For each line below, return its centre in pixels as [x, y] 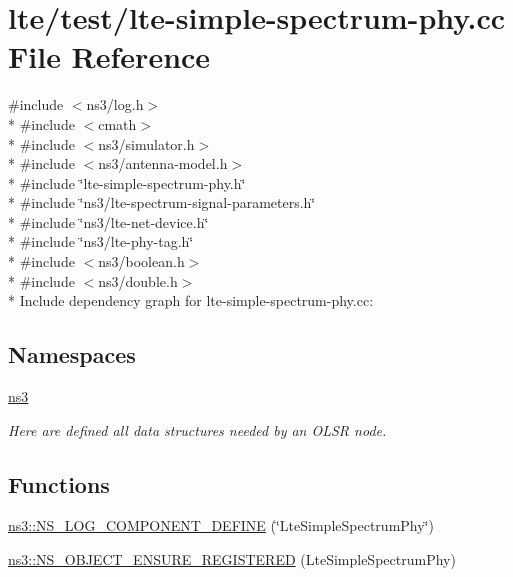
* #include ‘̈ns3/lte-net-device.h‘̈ [108, 221]
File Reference [109, 56]
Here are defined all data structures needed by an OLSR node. [197, 429]
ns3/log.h [115, 104]
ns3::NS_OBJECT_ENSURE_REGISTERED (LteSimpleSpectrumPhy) [232, 559]
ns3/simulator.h [146, 143]
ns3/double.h [138, 280]
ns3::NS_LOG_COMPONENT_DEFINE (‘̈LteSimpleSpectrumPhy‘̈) [221, 525]
